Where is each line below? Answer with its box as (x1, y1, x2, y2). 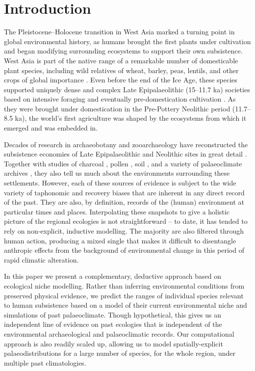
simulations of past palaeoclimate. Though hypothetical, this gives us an (4, 309, 222, 319)
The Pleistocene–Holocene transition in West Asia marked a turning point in (4, 26, 235, 37)
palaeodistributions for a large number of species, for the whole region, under (4, 348, 235, 358)
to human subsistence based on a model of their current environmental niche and (4, 300, 247, 310)
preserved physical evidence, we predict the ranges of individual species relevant (4, 290, 244, 300)
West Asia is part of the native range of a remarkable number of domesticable (4, 55, 238, 65)
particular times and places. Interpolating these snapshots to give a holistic (4, 206, 229, 216)
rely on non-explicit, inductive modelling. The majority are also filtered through (4, 226, 244, 236)
